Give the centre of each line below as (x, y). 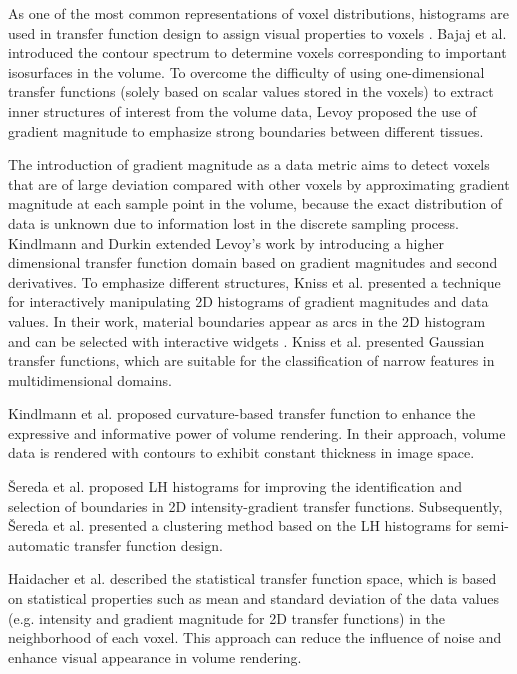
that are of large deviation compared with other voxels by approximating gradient (259, 183)
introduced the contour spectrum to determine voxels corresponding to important (257, 52)
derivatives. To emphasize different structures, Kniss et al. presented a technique (254, 281)
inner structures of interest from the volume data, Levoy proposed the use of (242, 110)
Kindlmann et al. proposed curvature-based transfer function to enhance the (242, 413)
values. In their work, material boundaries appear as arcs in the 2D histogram (247, 320)
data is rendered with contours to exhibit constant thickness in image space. (241, 452)
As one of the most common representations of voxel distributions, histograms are (258, 13)
